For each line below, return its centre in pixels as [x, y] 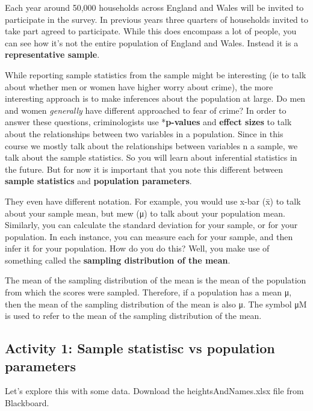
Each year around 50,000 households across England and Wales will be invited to [154, 7]
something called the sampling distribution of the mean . [118, 260]
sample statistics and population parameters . [98, 181]
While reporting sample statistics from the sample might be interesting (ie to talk [156, 74]
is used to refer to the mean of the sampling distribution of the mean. [133, 316]
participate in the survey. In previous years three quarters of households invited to [156, 19]
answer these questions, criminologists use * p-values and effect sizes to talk [148, 122]
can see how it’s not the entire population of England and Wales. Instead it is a [152, 42]
